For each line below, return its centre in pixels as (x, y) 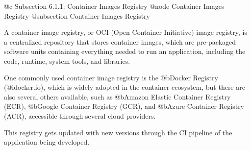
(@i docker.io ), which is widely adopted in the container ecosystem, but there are (125, 87)
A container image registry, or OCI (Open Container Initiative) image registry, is (125, 32)
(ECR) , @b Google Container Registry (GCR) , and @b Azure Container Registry (124, 106)
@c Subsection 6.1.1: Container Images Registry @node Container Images (114, 6)
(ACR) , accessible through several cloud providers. (80, 115)
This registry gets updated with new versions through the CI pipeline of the (118, 132)
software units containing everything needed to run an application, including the (125, 51)
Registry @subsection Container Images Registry (77, 15)
